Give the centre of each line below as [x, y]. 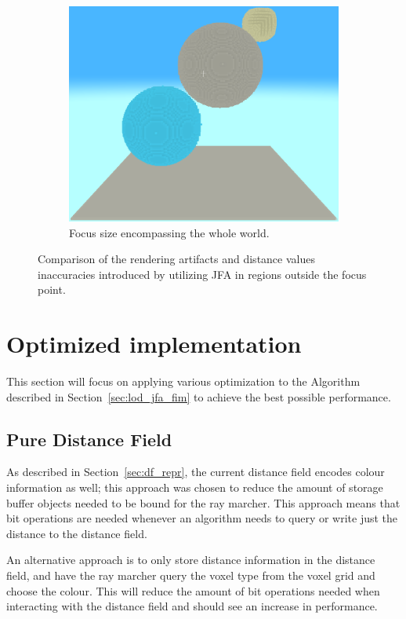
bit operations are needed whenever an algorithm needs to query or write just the [202, 518]
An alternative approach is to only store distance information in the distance [191, 560]
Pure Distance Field [89, 439]
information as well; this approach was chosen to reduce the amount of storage [195, 487]
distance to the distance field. [77, 533]
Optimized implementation [154, 344]
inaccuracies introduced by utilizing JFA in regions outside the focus [202, 274]
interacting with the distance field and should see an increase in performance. [192, 606]
